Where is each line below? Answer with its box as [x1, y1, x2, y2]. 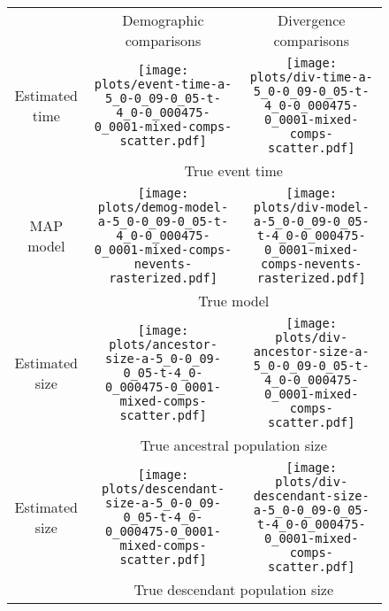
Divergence [278, 10, 346, 30]
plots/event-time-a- [94, 77, 233, 91]
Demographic [122, 10, 204, 30]
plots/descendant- [101, 482, 225, 496]
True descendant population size [133, 579, 334, 599]
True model [198, 290, 270, 311]
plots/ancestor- [109, 337, 217, 352]
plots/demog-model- [97, 200, 229, 214]
